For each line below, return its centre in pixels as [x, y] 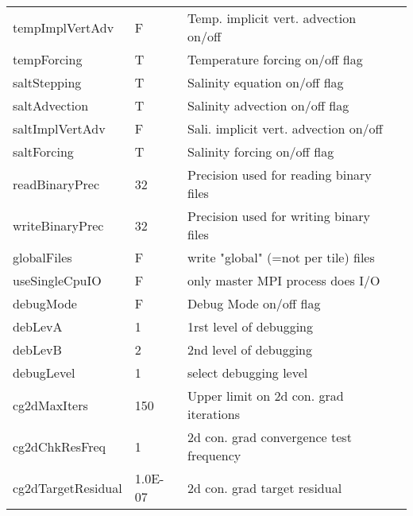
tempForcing [48, 59]
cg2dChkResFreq [60, 446]
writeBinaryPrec [58, 225]
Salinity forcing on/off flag [261, 151]
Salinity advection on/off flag [268, 105]
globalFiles [42, 257]
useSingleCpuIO [57, 280]
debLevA [38, 326]
